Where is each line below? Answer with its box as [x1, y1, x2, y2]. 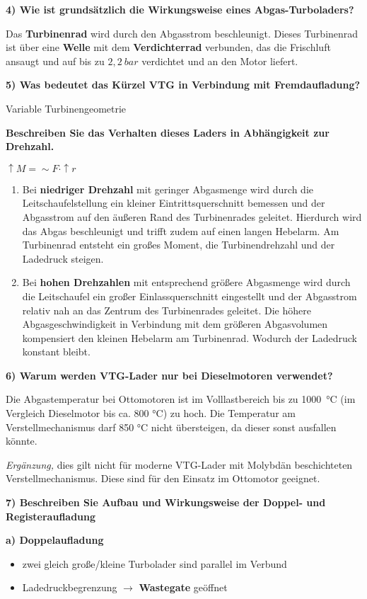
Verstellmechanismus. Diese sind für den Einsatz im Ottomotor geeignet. [6, 471, 320, 486]
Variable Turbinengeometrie [6, 101, 127, 115]
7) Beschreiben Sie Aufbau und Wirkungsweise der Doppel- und [6, 495, 326, 510]
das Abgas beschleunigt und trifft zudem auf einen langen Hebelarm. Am [22, 223, 339, 238]
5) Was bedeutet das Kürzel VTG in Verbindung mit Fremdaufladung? [6, 77, 361, 92]
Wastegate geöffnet [139, 580, 228, 595]
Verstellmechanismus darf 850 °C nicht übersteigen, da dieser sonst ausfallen [6, 419, 337, 434]
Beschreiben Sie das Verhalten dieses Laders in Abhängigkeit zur [6, 125, 330, 139]
